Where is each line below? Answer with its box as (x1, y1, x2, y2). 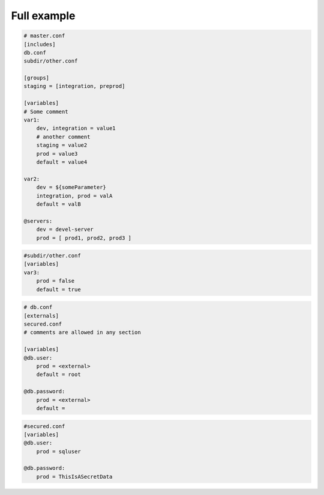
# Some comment (23, 108, 68, 115)
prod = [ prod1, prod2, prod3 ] (36, 235, 132, 241)
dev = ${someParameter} (36, 184, 106, 191)
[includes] (23, 41, 56, 48)
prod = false (36, 277, 75, 284)
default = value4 (36, 159, 88, 165)
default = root (36, 371, 81, 378)
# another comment (36, 133, 91, 140)
